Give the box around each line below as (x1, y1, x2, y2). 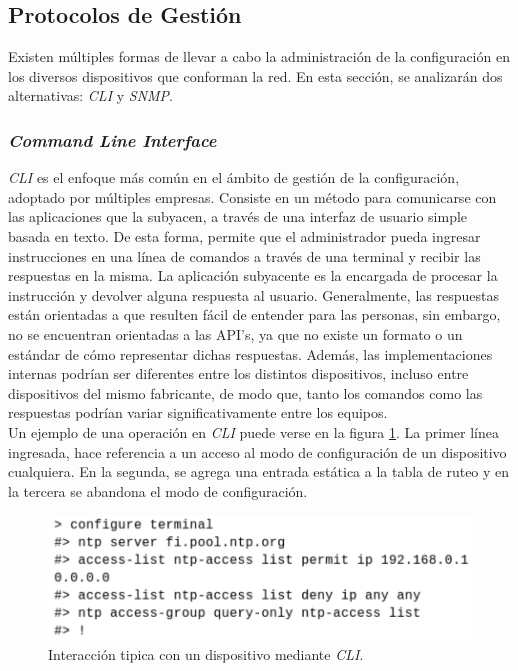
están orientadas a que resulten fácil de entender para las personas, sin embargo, (8, 304, 501, 325)
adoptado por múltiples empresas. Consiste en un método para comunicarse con (8, 186, 497, 207)
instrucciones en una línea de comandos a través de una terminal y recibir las (8, 245, 481, 266)
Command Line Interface (8, 127, 217, 152)
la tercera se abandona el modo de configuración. (8, 480, 308, 501)
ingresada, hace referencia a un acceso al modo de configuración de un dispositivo (8, 441, 507, 462)
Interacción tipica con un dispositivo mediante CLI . (48, 644, 364, 665)
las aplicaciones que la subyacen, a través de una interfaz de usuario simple (8, 206, 468, 227)
